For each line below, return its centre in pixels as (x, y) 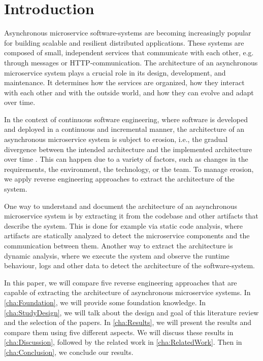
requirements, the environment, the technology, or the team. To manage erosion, (129, 169)
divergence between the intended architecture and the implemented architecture (128, 149)
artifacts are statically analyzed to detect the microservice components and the (127, 236)
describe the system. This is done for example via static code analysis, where (124, 225)
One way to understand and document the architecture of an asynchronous (121, 206)
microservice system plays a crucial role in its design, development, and (115, 72)
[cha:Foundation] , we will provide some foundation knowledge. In (105, 302)
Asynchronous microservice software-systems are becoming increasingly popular (128, 33)
